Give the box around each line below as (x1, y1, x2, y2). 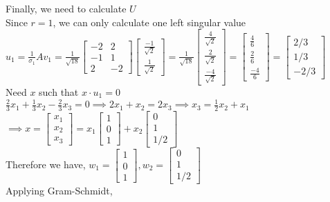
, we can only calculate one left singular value (53, 14, 246, 29)
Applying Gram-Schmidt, (6, 183, 113, 198)
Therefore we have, (6, 157, 86, 172)
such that (39, 84, 79, 99)
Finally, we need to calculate (6, 1, 127, 15)
